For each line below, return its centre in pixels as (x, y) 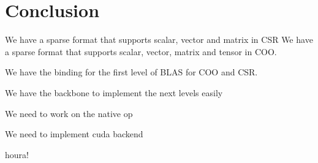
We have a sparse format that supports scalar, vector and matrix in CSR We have (159, 40)
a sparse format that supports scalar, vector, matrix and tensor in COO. (141, 51)
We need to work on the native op (69, 113)
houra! (17, 154)
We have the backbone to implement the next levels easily (114, 92)
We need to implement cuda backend (74, 134)
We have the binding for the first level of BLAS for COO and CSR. (131, 72)
